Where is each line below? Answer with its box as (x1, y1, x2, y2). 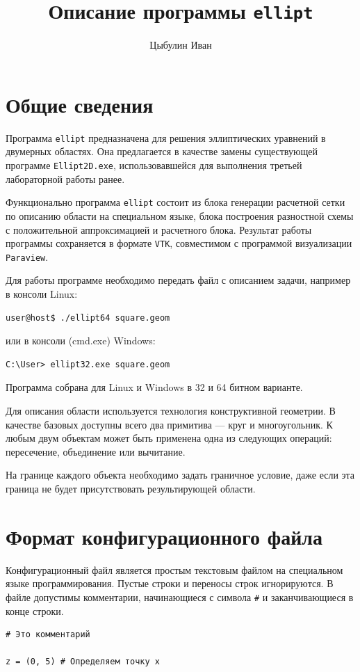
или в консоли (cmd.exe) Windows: (6, 333, 156, 348)
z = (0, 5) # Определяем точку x (6, 657, 160, 667)
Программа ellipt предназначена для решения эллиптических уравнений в (6, 130, 326, 145)
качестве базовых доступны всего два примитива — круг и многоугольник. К (6, 417, 333, 431)
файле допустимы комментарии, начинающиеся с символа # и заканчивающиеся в (6, 589, 354, 604)
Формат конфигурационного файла (6, 522, 323, 550)
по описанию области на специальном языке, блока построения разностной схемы (6, 208, 354, 223)
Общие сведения (6, 90, 154, 118)
